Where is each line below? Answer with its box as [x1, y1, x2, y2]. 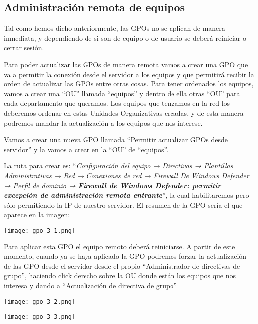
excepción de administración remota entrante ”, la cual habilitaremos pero [4, 190, 249, 200]
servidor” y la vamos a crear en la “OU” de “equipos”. [4, 144, 169, 154]
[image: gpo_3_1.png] [4, 227, 76, 234]
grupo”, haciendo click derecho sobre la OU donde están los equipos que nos [4, 270, 236, 281]
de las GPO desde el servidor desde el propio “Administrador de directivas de [4, 260, 240, 271]
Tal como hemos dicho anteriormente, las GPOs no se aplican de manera [4, 23, 225, 33]
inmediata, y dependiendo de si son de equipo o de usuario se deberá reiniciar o [4, 32, 246, 43]
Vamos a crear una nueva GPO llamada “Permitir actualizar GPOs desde [4, 134, 228, 145]
